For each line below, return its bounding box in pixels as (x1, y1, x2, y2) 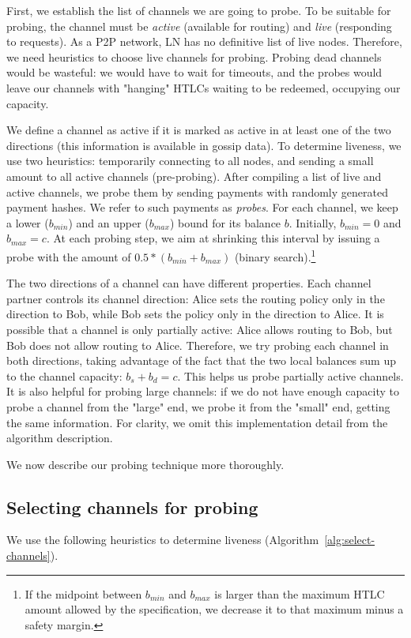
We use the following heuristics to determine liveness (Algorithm (6, 531, 319, 548)
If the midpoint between (25, 585, 142, 602)
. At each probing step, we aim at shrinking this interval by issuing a (46, 230, 380, 246)
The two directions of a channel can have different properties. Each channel (6, 275, 371, 291)
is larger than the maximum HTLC (214, 585, 385, 602)
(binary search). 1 (234, 246, 316, 265)
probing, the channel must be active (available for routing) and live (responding (6, 17, 392, 34)
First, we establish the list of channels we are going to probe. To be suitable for (6, 2, 391, 18)
